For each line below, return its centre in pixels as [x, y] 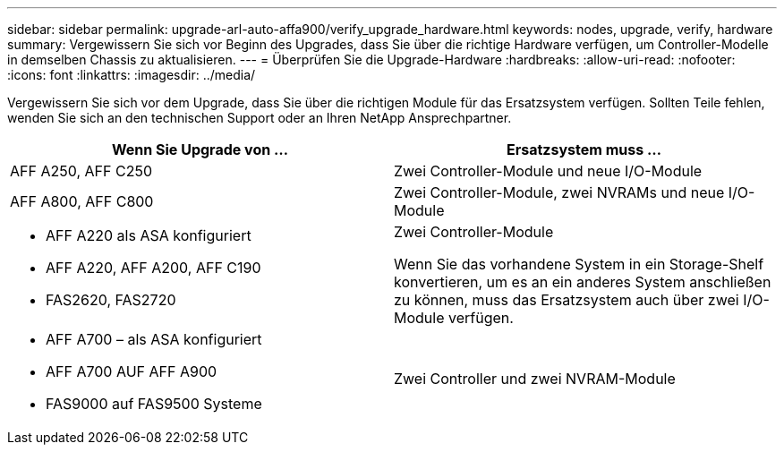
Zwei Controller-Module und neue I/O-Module [548, 171]
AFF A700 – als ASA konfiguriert [154, 339]
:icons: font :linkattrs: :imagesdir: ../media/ [132, 75]
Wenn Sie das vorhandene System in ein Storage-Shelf [579, 264]
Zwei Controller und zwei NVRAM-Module [535, 379]
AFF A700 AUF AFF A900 [132, 371]
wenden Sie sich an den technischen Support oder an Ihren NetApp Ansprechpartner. [260, 118]
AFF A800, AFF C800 [82, 201]
